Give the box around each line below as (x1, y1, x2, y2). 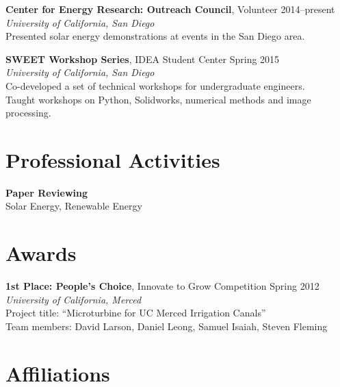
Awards (5, 239, 77, 267)
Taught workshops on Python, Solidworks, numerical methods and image (5, 92, 311, 106)
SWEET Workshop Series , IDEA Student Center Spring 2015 (5, 51, 280, 66)
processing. (5, 105, 51, 120)
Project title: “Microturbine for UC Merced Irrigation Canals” (5, 305, 266, 320)
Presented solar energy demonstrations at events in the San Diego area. (5, 29, 305, 43)
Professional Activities (5, 145, 220, 173)
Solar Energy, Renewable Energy (5, 199, 142, 213)
